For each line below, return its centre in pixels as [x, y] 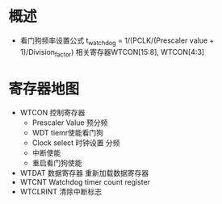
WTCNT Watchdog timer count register [85, 182]
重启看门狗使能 [57, 163]
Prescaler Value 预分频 [70, 123]
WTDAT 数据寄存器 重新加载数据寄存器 [84, 173]
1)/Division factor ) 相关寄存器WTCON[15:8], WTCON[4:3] [112, 53]
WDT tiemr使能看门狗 [67, 133]
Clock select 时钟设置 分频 [76, 143]
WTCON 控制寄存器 [52, 113]
